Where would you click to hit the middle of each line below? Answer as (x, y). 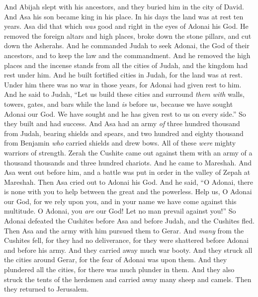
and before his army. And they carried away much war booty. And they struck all (128, 250)
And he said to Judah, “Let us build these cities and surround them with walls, (124, 94)
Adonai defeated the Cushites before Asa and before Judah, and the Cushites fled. (129, 221)
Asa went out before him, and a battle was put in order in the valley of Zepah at (127, 172)
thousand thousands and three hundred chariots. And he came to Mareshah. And (128, 162)
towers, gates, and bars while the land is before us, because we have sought (119, 104)
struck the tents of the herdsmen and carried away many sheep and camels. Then (128, 279)
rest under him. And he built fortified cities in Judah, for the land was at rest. (123, 75)
